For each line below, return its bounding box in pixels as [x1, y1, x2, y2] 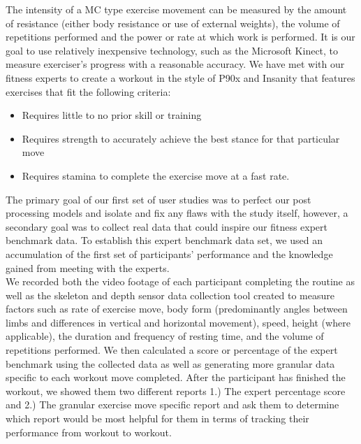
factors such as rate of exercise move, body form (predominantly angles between [6, 301, 348, 316]
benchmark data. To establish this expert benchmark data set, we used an [6, 233, 323, 248]
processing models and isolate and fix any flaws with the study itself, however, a [6, 206, 348, 220]
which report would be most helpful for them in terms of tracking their [6, 411, 309, 426]
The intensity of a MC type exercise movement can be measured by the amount [6, 2, 347, 16]
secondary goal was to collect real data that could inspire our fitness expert [6, 219, 328, 234]
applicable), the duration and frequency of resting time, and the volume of [6, 329, 324, 343]
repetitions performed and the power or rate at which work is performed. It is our [6, 29, 355, 44]
